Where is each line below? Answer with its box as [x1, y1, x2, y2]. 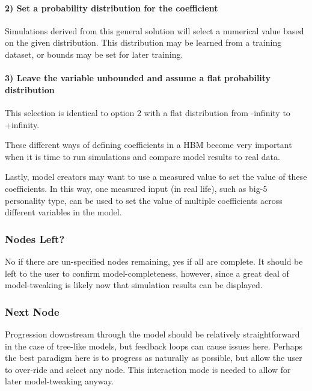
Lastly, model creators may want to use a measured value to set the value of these [5, 170, 307, 183]
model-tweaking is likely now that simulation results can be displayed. [5, 279, 263, 291]
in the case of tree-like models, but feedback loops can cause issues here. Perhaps [5, 339, 303, 352]
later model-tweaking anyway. [5, 375, 114, 387]
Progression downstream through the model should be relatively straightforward [5, 327, 300, 340]
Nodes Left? [5, 231, 65, 246]
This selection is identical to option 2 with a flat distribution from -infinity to [5, 106, 290, 119]
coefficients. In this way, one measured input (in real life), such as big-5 [5, 182, 268, 194]
